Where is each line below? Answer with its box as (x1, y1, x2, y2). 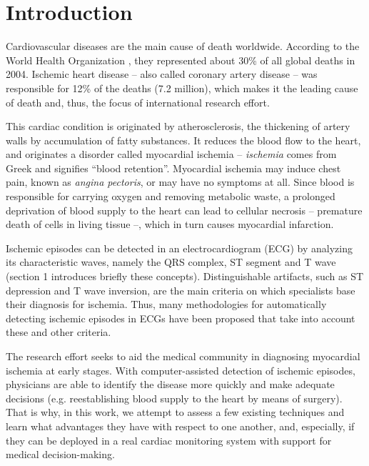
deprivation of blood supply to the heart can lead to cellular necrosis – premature (6, 202, 363, 217)
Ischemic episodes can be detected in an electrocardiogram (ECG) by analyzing (6, 240, 353, 255)
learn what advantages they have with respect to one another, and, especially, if (6, 418, 355, 433)
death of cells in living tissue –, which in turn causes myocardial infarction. (6, 217, 334, 232)
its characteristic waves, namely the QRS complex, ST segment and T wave (6, 254, 336, 269)
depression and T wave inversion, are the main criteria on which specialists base (6, 282, 355, 297)
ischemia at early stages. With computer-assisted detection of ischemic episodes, (6, 362, 355, 377)
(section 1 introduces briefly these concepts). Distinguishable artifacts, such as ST (6, 269, 364, 284)
